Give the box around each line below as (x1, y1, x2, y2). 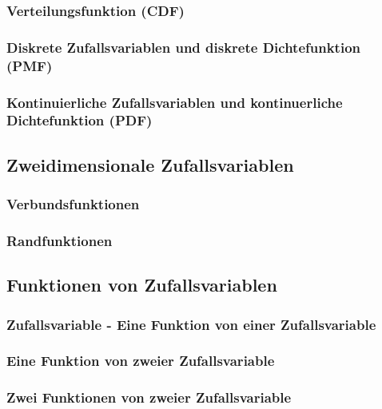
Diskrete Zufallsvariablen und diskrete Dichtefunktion (6, 37, 360, 57)
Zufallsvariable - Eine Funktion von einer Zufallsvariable (6, 314, 376, 334)
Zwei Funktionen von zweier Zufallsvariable (6, 387, 292, 407)
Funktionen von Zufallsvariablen (6, 272, 277, 297)
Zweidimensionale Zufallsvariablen (6, 152, 294, 177)
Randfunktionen (6, 230, 113, 250)
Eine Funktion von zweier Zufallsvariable (6, 351, 275, 371)
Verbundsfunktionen (6, 194, 140, 214)
